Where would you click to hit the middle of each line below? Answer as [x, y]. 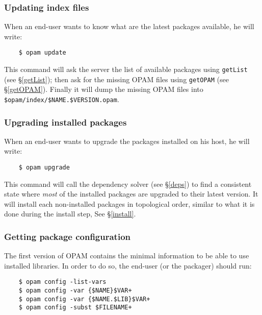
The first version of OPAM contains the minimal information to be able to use [127, 256]
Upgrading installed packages [65, 122]
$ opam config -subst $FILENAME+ [75, 308]
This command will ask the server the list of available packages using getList [126, 69]
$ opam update [42, 53]
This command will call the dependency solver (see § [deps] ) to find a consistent [128, 184]
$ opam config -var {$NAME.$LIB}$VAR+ [84, 299]
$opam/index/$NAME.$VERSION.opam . [62, 99]
